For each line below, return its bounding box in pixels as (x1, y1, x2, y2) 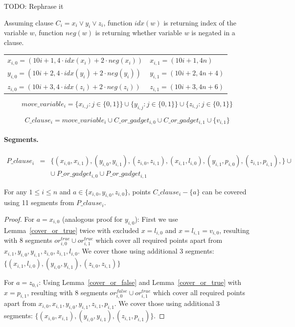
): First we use (135, 213, 178, 224)
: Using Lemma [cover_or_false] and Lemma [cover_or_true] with (39, 277, 241, 287)
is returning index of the (163, 17, 236, 27)
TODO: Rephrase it (4, 1, 64, 11)
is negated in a (191, 27, 235, 38)
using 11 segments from (4, 197, 74, 208)
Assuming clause (4, 17, 53, 27)
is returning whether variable (95, 27, 182, 38)
